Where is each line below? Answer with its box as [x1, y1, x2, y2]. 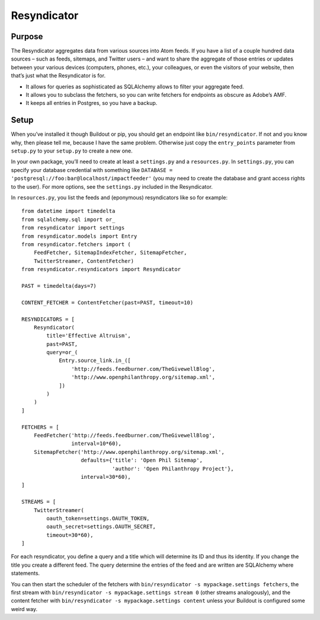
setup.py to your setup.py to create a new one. [11, 147, 133, 154]
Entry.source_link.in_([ [59, 357, 132, 364]
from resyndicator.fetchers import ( [21, 241, 132, 247]
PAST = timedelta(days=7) [21, 282, 97, 289]
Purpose [11, 31, 43, 42]
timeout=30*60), [46, 532, 94, 538]
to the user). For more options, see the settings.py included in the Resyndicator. [11, 183, 213, 190]
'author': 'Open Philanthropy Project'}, [111, 465, 234, 472]
